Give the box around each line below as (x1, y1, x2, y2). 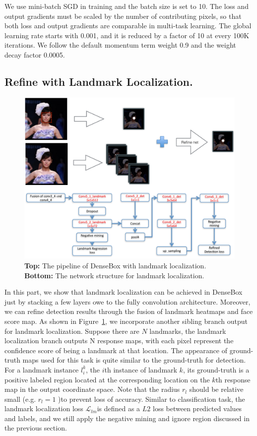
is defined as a (97, 403, 140, 414)
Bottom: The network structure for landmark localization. (24, 270, 204, 280)
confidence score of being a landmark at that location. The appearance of (4, 345, 227, 355)
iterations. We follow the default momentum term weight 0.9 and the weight (4, 40, 236, 50)
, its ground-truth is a (183, 364, 250, 374)
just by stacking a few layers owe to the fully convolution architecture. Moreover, (4, 296, 251, 307)
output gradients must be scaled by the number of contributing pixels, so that (4, 10, 242, 21)
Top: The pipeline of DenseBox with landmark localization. (24, 260, 206, 270)
